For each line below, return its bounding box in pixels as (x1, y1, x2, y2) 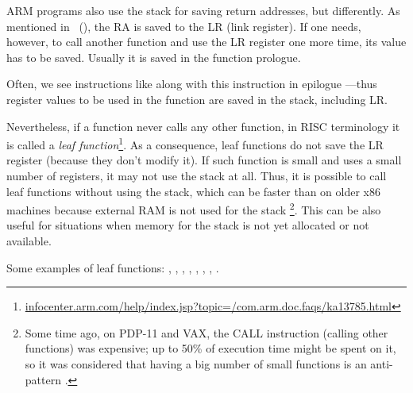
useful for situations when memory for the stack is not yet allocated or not (6, 217, 369, 233)
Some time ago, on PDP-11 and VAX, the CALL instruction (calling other (25, 324, 388, 341)
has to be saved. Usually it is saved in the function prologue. (6, 48, 301, 65)
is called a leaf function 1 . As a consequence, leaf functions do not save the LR (6, 134, 384, 152)
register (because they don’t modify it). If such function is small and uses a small (6, 152, 402, 168)
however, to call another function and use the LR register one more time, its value (6, 33, 407, 50)
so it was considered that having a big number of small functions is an (25, 356, 367, 372)
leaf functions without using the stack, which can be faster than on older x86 (6, 183, 380, 199)
